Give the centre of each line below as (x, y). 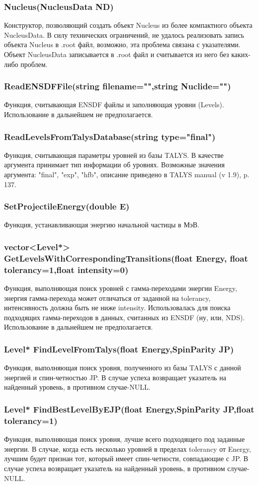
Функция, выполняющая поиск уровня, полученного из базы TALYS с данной (123, 368)
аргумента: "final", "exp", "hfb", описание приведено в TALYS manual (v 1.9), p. (127, 174)
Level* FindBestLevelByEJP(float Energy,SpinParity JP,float (129, 409)
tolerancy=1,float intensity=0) (66, 269)
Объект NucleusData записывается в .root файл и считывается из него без (117, 54)
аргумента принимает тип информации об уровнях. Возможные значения (115, 165)
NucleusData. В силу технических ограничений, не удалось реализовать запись (124, 35)
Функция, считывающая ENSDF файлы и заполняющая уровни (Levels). (114, 104)
